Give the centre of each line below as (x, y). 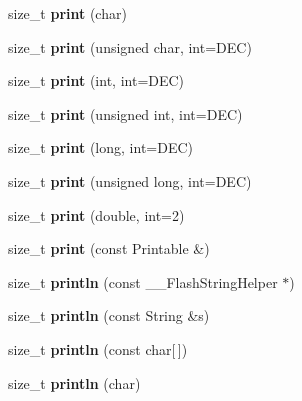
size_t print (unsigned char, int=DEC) (130, 46)
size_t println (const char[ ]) (98, 348)
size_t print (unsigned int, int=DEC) (125, 113)
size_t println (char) (74, 382)
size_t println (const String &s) (109, 315)
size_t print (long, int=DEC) (101, 147)
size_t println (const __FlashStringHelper (143, 281)
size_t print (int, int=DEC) (96, 80)
